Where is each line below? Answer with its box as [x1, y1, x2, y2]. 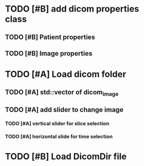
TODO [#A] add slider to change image [5, 106, 124, 114]
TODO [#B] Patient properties [5, 33, 95, 41]
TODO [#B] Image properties [5, 49, 93, 58]
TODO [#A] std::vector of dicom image [5, 88, 119, 97]
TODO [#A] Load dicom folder [5, 69, 127, 80]
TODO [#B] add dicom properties [5, 3, 139, 15]
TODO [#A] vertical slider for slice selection [5, 120, 110, 127]
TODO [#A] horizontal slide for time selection [5, 133, 113, 140]
